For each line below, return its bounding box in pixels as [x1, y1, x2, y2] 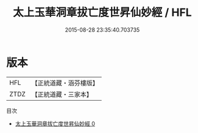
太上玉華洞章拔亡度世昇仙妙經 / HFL [13, 5, 192, 20]
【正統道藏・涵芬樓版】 [31, 79, 99, 87]
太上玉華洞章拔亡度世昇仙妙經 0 [15, 120, 96, 127]
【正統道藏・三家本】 [31, 90, 93, 98]
